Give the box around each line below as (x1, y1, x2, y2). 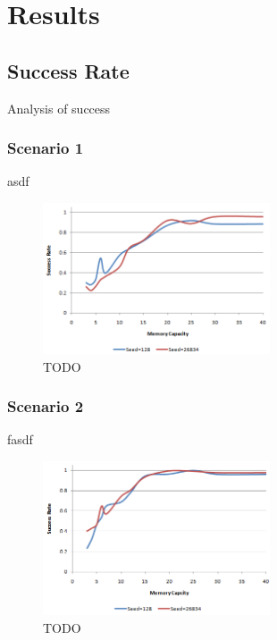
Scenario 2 (7, 395, 84, 417)
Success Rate (7, 56, 130, 84)
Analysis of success (7, 98, 111, 117)
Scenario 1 (7, 137, 84, 159)
